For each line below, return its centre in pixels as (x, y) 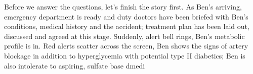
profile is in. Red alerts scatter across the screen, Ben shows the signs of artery (126, 46)
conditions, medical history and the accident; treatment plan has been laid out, (127, 26)
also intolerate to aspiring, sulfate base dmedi (75, 65)
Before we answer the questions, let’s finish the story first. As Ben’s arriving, (123, 6)
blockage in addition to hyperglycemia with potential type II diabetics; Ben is (125, 55)
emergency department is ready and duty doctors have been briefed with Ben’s (126, 16)
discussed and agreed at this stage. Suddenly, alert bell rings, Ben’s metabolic (124, 36)
